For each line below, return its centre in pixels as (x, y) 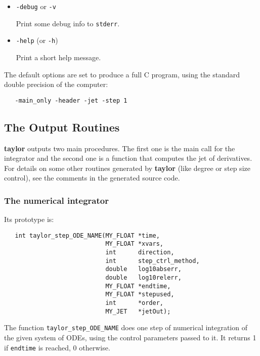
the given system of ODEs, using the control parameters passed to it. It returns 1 (130, 338)
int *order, (134, 303)
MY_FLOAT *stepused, (140, 295)
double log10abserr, (143, 269)
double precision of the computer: (56, 84)
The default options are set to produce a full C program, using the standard (122, 74)
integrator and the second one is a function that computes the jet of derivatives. (128, 158)
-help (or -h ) (37, 40)
